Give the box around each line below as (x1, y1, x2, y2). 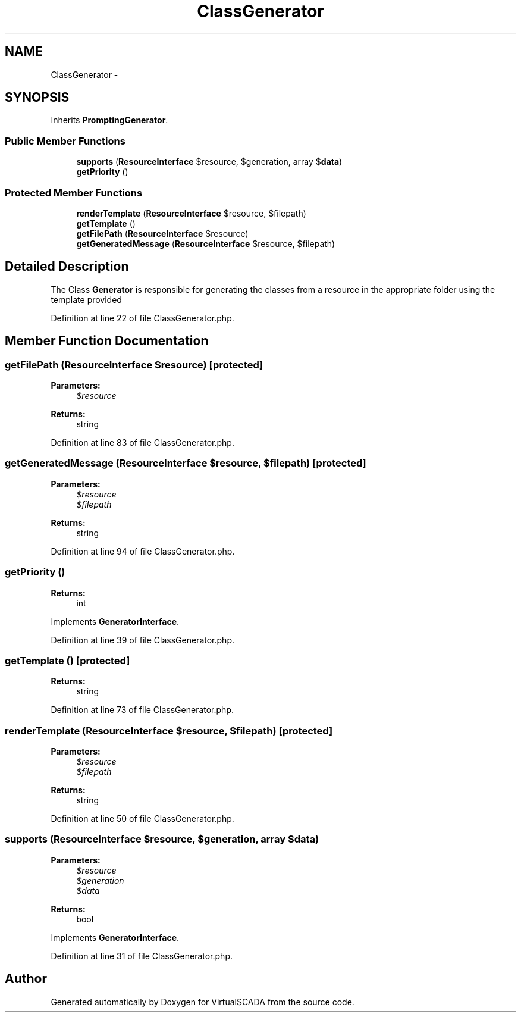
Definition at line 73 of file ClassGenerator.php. (51, 705, 234, 715)
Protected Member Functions (5, 186, 143, 199)
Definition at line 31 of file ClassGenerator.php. (51, 950, 233, 961)
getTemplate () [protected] (5, 654, 130, 666)
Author (5, 971, 47, 987)
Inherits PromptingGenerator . (51, 115, 168, 126)
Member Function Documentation (5, 333, 209, 349)
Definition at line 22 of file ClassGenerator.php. (51, 312, 234, 323)
